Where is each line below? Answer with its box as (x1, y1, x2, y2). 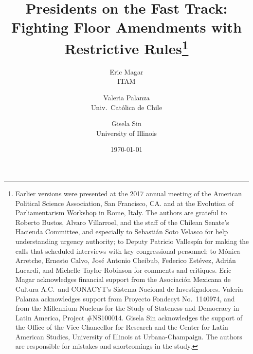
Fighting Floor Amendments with (11, 17, 242, 37)
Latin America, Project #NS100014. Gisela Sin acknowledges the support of (15, 312, 243, 322)
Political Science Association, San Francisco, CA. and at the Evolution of (15, 198, 234, 208)
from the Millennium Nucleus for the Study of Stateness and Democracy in (15, 303, 239, 313)
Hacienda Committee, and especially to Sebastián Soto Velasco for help (15, 226, 228, 237)
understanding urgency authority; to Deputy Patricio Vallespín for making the (15, 236, 249, 246)
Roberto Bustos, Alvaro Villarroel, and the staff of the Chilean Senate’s (15, 217, 229, 227)
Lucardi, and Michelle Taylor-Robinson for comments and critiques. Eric (15, 264, 232, 275)
